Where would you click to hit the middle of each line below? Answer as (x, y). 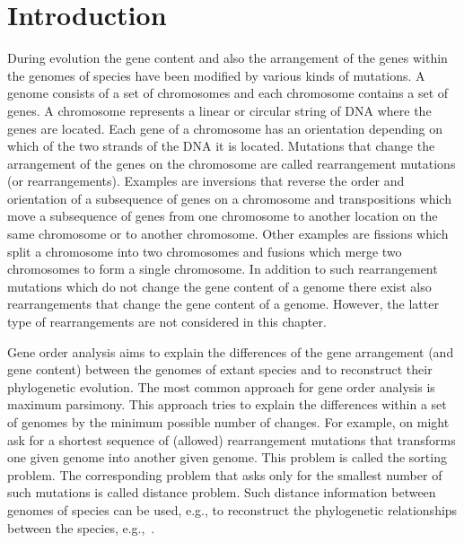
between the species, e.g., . (81, 527)
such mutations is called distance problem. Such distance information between (222, 492)
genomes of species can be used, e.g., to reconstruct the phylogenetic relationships (232, 509)
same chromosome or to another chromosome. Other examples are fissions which (228, 234)
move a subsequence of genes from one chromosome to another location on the (223, 216)
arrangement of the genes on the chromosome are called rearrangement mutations (232, 163)
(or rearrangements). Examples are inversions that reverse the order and (206, 181)
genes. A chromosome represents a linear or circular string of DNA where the (219, 110)
